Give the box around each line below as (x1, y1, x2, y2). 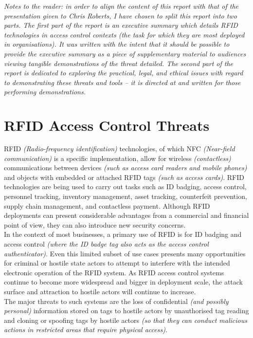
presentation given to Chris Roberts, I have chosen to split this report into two (4, 10, 237, 20)
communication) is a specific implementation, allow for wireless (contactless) (4, 153, 231, 163)
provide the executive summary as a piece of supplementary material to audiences (4, 48, 246, 58)
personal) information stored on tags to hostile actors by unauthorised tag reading (4, 305, 249, 316)
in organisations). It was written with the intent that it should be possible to (4, 39, 230, 49)
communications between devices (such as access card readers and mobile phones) (4, 162, 247, 173)
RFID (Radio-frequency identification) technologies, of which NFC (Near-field (4, 143, 235, 154)
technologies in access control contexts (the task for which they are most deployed (4, 29, 245, 39)
